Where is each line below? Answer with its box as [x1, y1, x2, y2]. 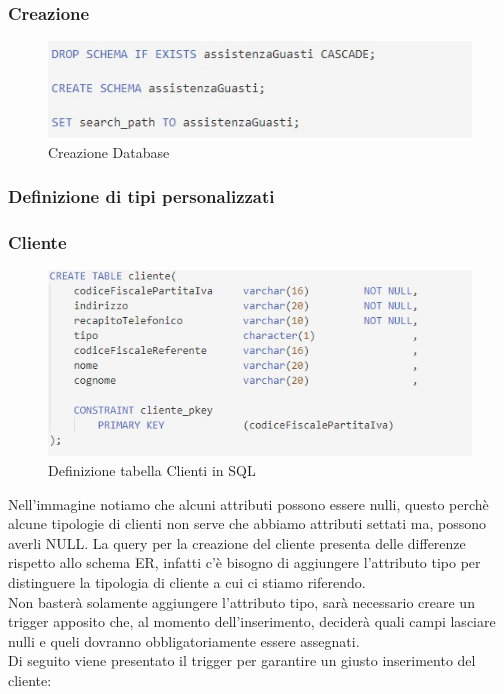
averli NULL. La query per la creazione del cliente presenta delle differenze [8, 532, 466, 553]
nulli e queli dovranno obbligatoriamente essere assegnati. [8, 630, 360, 651]
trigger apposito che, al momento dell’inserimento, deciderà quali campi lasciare [8, 611, 496, 632]
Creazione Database [48, 141, 170, 162]
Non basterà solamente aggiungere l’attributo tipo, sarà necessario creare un [8, 591, 475, 612]
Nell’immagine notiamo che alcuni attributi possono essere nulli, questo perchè [8, 493, 489, 514]
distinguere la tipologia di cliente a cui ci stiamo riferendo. [8, 571, 366, 592]
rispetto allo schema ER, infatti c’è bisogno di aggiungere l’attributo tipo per [8, 552, 481, 573]
